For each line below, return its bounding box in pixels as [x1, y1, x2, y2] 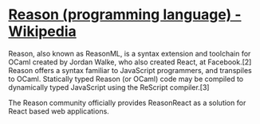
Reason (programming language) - [8, 6, 242, 24]
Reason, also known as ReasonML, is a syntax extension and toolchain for [8, 48, 251, 58]
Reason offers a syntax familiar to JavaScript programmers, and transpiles [8, 65, 253, 75]
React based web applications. [8, 106, 109, 116]
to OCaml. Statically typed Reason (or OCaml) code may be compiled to [8, 74, 244, 83]
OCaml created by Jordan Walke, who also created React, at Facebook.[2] [8, 57, 252, 67]
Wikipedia [8, 22, 77, 41]
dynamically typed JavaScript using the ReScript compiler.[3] [8, 82, 210, 92]
